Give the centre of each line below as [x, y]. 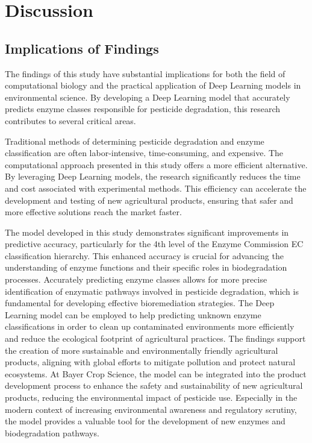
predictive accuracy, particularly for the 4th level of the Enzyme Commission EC [154, 244]
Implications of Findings [82, 48]
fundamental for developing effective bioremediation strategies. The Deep [140, 303]
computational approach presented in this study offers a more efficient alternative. [156, 164]
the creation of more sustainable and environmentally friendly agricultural [142, 350]
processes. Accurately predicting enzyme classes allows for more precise [136, 279]
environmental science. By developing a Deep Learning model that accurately [148, 97]
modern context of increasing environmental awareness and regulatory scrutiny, [151, 409]
